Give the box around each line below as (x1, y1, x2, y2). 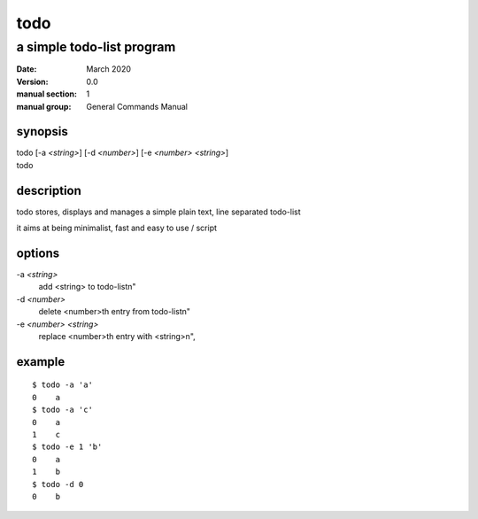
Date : (16, 64, 37, 74)
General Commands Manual (86, 101, 188, 112)
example (16, 354, 66, 369)
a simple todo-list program (16, 39, 176, 55)
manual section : (16, 89, 77, 99)
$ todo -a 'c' (32, 405, 93, 415)
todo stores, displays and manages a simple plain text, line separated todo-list (16, 206, 301, 217)
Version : (16, 76, 49, 87)
